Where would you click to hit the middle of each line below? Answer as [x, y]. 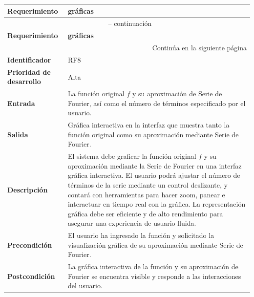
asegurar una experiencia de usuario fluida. [132, 223]
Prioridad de [29, 72]
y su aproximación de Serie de [177, 94]
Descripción [28, 189]
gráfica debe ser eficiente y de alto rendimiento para [145, 213]
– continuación [130, 23]
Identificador [29, 59]
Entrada [21, 103]
